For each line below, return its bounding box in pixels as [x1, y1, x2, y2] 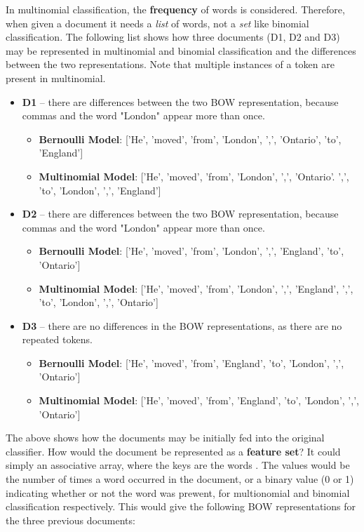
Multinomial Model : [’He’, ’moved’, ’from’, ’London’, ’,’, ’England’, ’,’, [39, 281, 353, 295]
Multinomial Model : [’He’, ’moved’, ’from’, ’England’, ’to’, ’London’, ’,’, [39, 393, 359, 408]
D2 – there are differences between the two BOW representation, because [22, 206, 339, 221]
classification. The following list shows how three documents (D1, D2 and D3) [6, 29, 340, 44]
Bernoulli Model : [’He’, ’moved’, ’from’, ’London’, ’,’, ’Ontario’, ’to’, [39, 131, 342, 146]
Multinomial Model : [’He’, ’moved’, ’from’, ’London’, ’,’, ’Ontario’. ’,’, [39, 168, 349, 183]
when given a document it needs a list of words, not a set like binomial [6, 15, 309, 30]
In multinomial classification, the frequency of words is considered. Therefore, [6, 2, 345, 16]
